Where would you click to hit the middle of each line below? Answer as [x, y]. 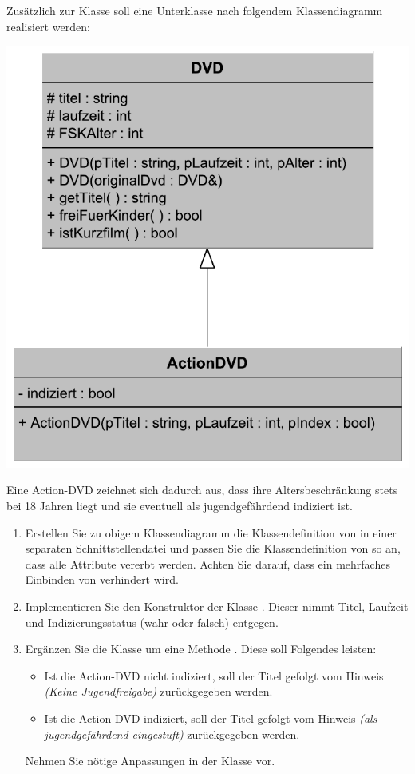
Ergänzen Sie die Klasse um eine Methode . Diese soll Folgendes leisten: [201, 649]
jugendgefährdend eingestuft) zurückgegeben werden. [172, 734]
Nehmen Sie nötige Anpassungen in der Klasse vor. [150, 761]
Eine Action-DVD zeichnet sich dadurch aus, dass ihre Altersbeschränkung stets [202, 490]
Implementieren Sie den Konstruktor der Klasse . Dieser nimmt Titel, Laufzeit [217, 606]
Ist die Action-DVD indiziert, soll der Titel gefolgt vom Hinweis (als [211, 718]
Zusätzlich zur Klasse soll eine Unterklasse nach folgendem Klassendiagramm [195, 10]
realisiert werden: [48, 26]
